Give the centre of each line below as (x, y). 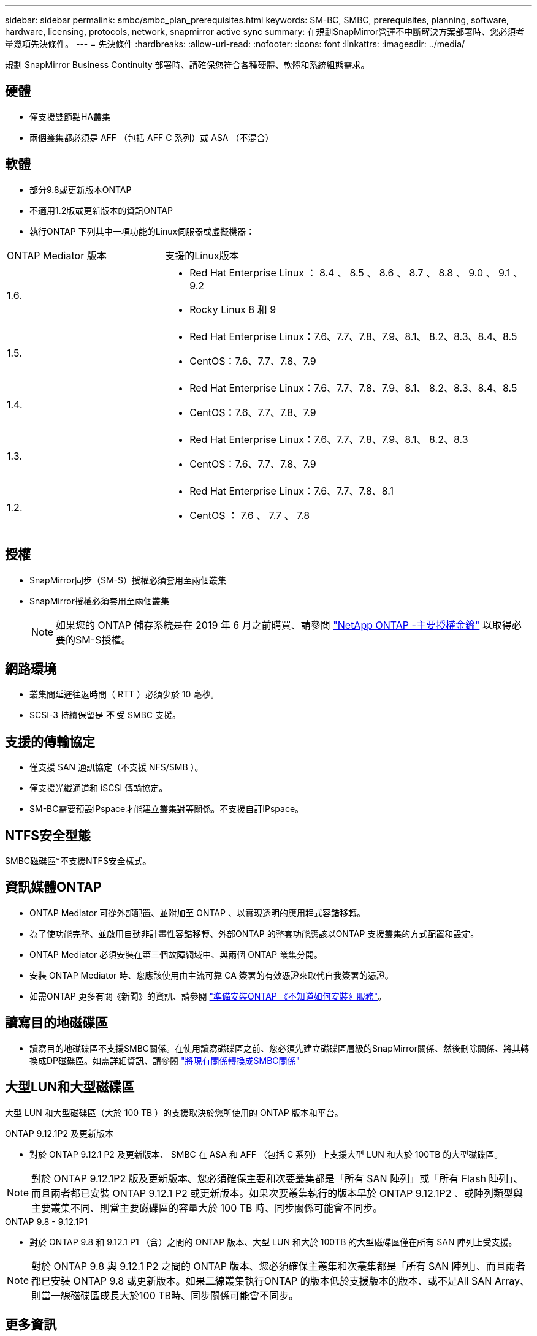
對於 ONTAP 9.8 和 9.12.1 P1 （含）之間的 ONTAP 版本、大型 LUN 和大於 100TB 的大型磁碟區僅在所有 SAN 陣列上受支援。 (273, 1242)
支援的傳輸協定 (50, 742)
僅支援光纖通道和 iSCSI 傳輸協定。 (99, 788)
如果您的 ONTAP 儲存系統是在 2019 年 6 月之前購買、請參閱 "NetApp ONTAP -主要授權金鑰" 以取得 (284, 625)
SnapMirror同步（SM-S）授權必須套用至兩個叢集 (128, 580)
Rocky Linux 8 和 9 (233, 309)
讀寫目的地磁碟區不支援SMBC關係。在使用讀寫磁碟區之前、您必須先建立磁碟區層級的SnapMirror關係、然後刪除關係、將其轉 (279, 1048)
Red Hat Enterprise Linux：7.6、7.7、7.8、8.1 (292, 491)
